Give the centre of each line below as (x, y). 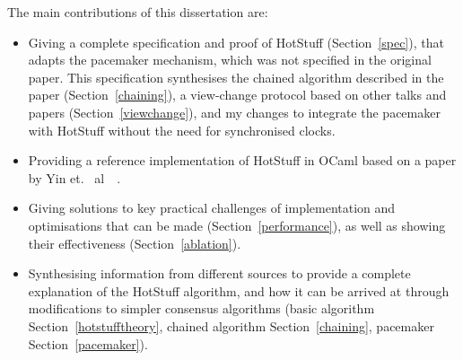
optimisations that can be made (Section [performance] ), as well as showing (237, 225)
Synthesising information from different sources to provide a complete (219, 273)
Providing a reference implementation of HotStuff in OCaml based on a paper (242, 160)
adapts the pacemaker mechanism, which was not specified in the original (230, 60)
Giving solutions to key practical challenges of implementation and (212, 208)
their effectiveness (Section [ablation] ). (135, 243)
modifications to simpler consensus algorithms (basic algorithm (201, 308)
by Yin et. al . (74, 177)
